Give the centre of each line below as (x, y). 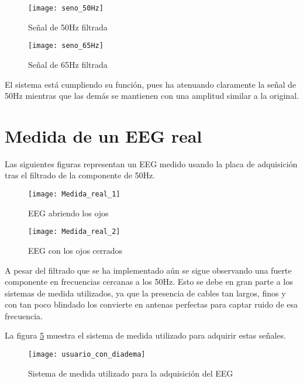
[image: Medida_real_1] (74, 194)
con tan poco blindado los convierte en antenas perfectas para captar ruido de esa (151, 304)
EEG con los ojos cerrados (75, 250)
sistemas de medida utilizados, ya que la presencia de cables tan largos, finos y (145, 293)
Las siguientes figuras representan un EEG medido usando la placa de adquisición (151, 163)
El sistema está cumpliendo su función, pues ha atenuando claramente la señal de (151, 84)
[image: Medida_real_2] (74, 232)
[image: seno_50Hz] (66, 8)
